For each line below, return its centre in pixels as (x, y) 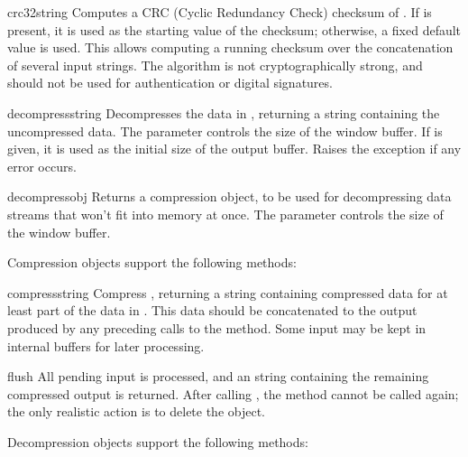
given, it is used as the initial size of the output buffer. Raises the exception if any (234, 149)
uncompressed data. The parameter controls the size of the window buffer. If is (225, 131)
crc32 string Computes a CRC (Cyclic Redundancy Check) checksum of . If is (220, 12)
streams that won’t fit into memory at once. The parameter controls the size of (225, 214)
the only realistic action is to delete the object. (137, 411)
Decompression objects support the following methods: (158, 441)
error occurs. (42, 166)
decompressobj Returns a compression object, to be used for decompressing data (229, 196)
